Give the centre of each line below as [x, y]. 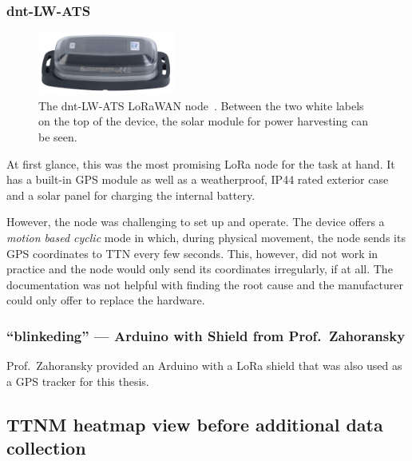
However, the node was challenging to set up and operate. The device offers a [196, 222]
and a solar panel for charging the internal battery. [131, 195]
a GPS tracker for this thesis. [78, 381]
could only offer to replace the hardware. [106, 300]
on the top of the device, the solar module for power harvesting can [203, 121]
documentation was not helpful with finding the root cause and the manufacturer [205, 284]
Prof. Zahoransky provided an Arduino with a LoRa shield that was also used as [204, 366]
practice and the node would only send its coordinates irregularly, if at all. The [200, 269]
